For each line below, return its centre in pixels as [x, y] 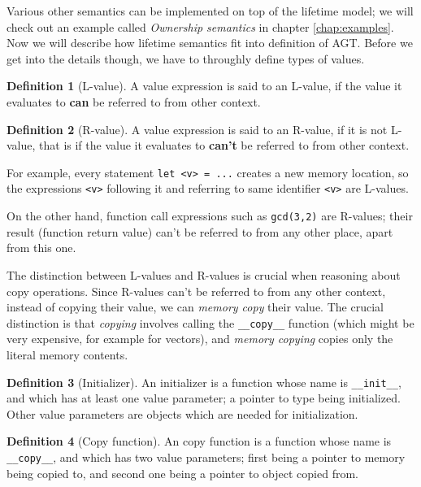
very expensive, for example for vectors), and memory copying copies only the [200, 339]
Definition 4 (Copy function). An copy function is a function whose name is [199, 441]
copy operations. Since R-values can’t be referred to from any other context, [196, 291]
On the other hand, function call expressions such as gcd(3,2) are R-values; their [210, 216]
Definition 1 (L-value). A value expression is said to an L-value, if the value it [204, 86]
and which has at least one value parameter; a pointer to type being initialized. [204, 398]
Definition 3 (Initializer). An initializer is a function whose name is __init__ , [204, 382]
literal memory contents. [67, 354]
